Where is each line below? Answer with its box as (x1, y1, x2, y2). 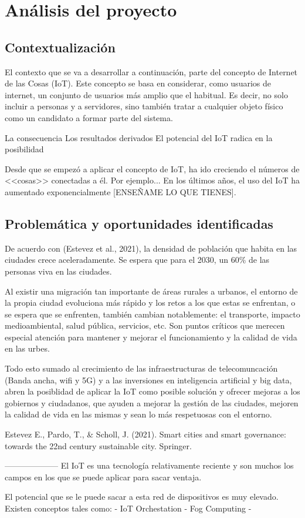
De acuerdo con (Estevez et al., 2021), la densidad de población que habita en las (5, 242, 297, 254)
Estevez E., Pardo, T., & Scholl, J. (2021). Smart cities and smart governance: (5, 428, 286, 440)
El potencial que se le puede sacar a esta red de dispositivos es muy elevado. (5, 490, 279, 503)
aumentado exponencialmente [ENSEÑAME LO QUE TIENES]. (5, 185, 236, 198)
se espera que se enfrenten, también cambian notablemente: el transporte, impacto (5, 308, 300, 320)
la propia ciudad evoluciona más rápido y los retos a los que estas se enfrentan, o (5, 296, 296, 309)
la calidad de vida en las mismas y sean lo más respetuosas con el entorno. (5, 408, 272, 420)
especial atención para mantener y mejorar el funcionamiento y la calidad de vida (5, 330, 297, 343)
